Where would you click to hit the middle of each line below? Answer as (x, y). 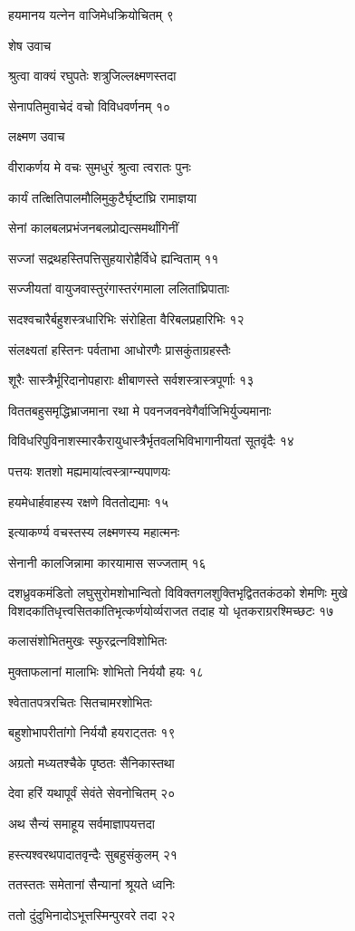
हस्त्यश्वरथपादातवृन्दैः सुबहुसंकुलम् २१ (93, 854)
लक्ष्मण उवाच (37, 136)
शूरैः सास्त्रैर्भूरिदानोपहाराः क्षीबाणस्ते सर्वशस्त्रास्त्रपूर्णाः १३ (131, 380)
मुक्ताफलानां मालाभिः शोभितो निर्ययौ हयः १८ (106, 672)
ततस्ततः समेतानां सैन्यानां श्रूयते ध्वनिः (91, 884)
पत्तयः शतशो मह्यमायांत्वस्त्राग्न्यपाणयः (89, 470)
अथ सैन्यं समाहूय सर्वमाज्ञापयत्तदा (82, 824)
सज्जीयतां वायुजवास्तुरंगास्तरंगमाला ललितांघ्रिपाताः (119, 288)
